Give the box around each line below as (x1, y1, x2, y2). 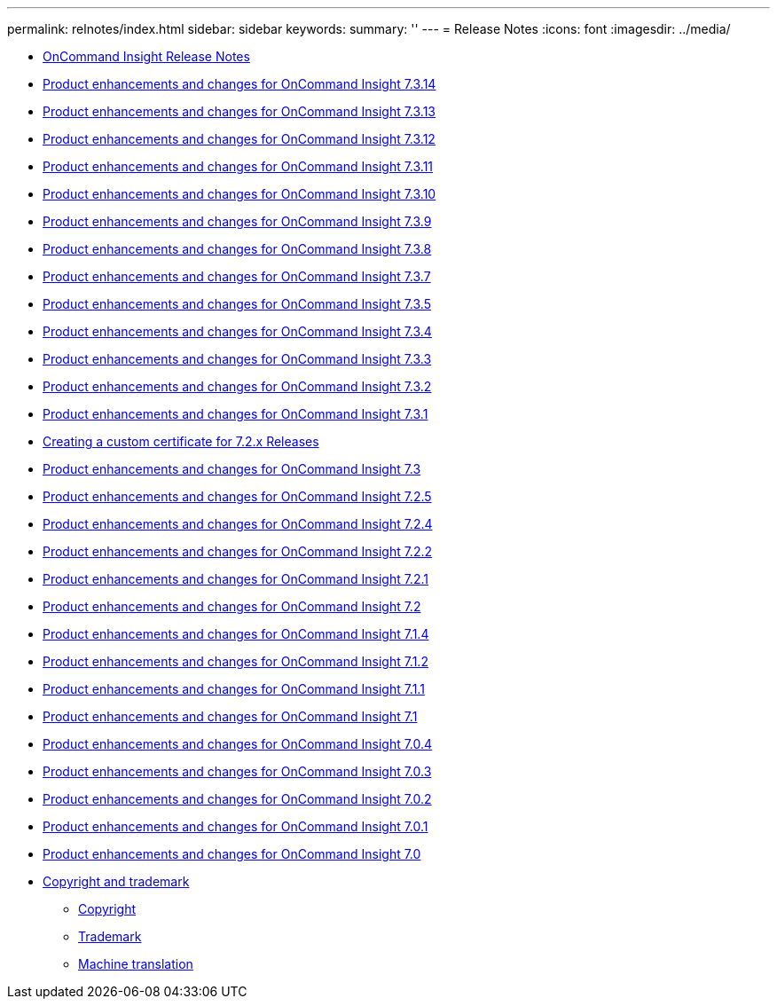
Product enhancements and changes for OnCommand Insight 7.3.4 (43, 324, 432, 339)
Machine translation (78, 956, 193, 971)
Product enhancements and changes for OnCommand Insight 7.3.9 (43, 214, 432, 229)
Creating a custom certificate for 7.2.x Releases (43, 434, 319, 449)
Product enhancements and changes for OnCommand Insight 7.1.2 (43, 654, 428, 669)
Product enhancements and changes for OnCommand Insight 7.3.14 (43, 76, 436, 91)
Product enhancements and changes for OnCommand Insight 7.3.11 (43, 159, 434, 174)
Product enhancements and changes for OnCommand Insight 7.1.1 (43, 681, 425, 696)
